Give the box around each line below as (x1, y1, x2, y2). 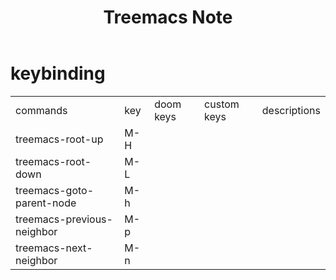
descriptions (261, 103, 321, 117)
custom (204, 97, 240, 111)
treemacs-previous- (15, 212, 113, 226)
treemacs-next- (15, 241, 93, 255)
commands (15, 103, 68, 117)
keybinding (10, 62, 106, 85)
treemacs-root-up (15, 132, 104, 146)
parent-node (15, 196, 77, 210)
